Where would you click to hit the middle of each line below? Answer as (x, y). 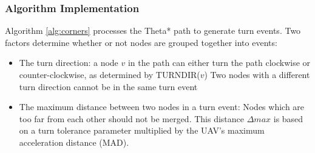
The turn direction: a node (69, 63)
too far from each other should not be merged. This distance (132, 118)
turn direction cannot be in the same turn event (108, 86)
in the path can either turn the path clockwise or (219, 63)
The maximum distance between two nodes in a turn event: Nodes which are (162, 107)
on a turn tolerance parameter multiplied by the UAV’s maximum (142, 130)
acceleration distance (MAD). (74, 142)
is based (288, 118)
